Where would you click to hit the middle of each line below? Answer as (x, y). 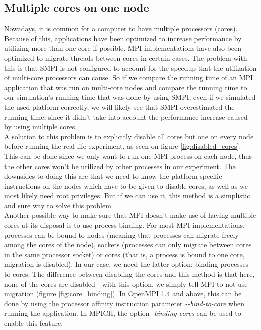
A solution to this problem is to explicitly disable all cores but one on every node (129, 136)
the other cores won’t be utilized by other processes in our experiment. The (120, 166)
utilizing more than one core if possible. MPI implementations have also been (123, 48)
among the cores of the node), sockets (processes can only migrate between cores (128, 244)
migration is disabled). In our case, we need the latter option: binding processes (126, 264)
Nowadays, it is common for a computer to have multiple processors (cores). (121, 28)
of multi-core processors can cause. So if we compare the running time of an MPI (129, 77)
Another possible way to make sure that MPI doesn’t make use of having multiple (130, 215)
